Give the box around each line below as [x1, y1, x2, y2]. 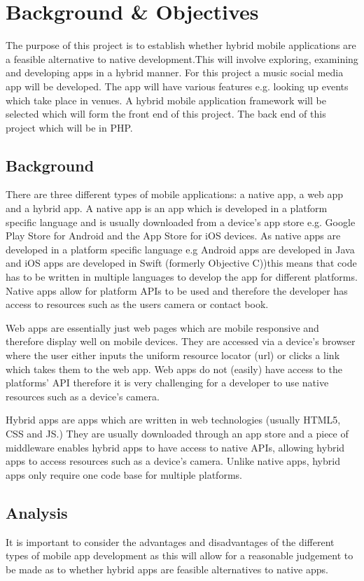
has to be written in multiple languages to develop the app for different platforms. [6, 269, 358, 284]
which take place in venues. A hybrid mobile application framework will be [6, 92, 326, 107]
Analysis [6, 501, 68, 523]
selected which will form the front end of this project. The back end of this [6, 106, 326, 121]
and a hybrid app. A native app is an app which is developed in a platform [6, 201, 328, 216]
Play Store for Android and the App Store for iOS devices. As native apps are [6, 228, 341, 243]
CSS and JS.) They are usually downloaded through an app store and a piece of [6, 426, 349, 440]
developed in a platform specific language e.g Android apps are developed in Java [6, 241, 355, 256]
